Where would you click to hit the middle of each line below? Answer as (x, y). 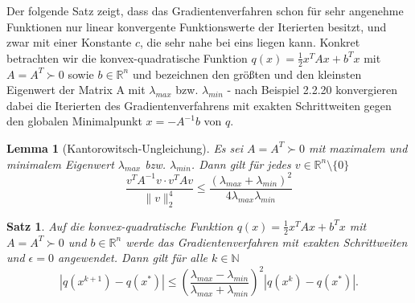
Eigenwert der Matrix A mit (76, 90)
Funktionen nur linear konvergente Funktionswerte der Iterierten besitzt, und (197, 26)
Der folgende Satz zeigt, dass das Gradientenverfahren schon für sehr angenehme (205, 10)
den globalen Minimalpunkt (74, 121)
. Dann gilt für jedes (241, 164)
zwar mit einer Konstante (69, 42)
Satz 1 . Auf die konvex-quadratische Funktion (120, 225)
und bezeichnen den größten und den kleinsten (247, 74)
